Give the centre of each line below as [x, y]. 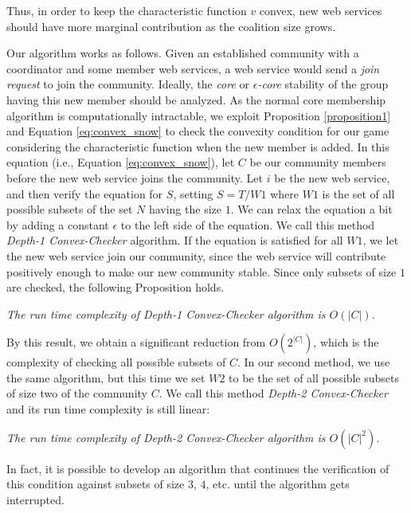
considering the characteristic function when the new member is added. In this [198, 146]
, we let [381, 240]
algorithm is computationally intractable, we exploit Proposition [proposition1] [199, 115]
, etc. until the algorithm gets [278, 484]
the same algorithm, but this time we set [106, 377]
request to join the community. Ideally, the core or [128, 84]
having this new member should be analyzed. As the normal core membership [196, 99]
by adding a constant [58, 224]
